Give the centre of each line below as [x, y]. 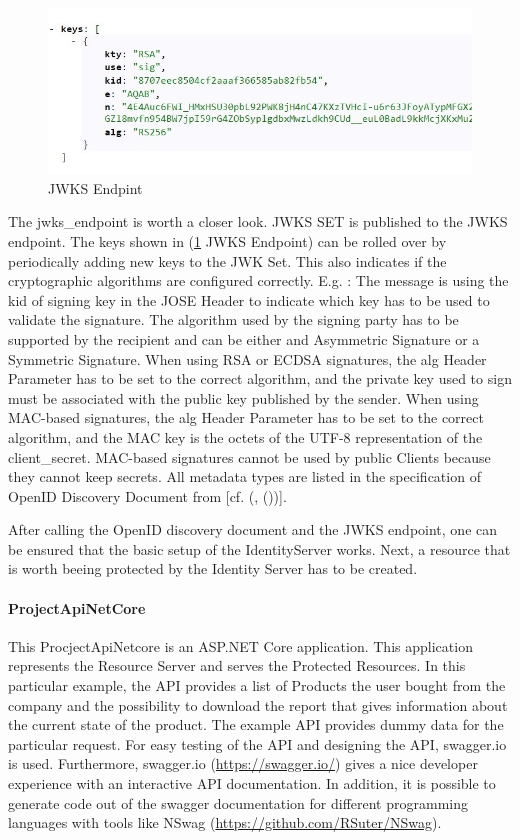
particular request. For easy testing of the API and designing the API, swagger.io [257, 743]
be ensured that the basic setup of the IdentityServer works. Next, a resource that [259, 548]
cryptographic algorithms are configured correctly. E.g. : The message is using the [258, 280]
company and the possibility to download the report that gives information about [258, 704]
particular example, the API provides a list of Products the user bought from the [257, 685]
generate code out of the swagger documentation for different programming [238, 802]
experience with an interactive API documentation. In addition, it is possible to [252, 783]
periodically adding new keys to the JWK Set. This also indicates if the [227, 260]
